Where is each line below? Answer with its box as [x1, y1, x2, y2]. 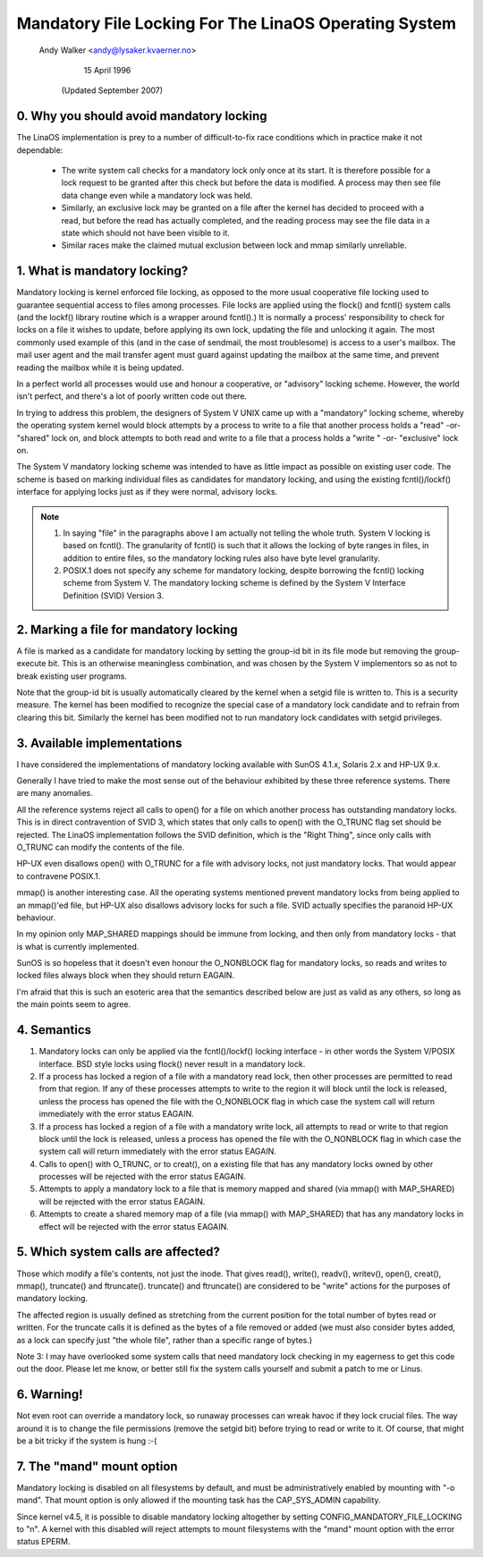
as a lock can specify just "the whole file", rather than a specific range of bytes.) [16, 1334, 313, 1345]
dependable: [16, 144, 64, 156]
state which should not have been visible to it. [61, 227, 230, 238]
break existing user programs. [16, 671, 127, 681]
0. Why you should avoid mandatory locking [16, 108, 267, 124]
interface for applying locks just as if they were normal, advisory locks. [16, 487, 278, 497]
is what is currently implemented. [16, 941, 140, 952]
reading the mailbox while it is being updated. [16, 362, 184, 373]
